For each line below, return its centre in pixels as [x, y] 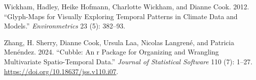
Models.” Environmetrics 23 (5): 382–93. [65, 26]
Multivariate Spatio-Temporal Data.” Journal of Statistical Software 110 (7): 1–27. [128, 61]
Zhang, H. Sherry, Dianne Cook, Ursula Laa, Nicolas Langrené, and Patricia [119, 42]
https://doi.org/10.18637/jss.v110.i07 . [61, 71]
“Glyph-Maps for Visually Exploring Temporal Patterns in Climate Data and [121, 16]
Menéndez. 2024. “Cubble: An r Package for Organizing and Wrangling [111, 52]
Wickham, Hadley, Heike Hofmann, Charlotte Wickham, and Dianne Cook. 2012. [127, 6]
